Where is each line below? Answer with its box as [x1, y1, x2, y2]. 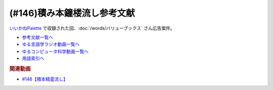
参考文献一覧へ [22, 34, 53, 40]
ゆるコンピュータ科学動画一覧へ [22, 48, 88, 54]
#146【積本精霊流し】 [22, 76, 68, 82]
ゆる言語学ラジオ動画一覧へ [22, 41, 80, 47]
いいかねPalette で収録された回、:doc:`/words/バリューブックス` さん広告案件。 [9, 25, 175, 31]
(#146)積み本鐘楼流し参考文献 [9, 8, 135, 19]
